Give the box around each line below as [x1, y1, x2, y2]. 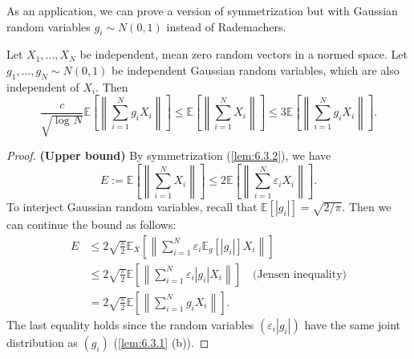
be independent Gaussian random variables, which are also [112, 61, 400, 78]
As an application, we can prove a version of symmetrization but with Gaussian [6, 2, 398, 18]
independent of [6, 78, 79, 95]
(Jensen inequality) [253, 268, 347, 280]
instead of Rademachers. [166, 18, 286, 35]
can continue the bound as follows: [6, 216, 177, 233]
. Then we [342, 198, 392, 215]
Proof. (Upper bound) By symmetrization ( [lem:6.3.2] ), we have [6, 147, 331, 164]
